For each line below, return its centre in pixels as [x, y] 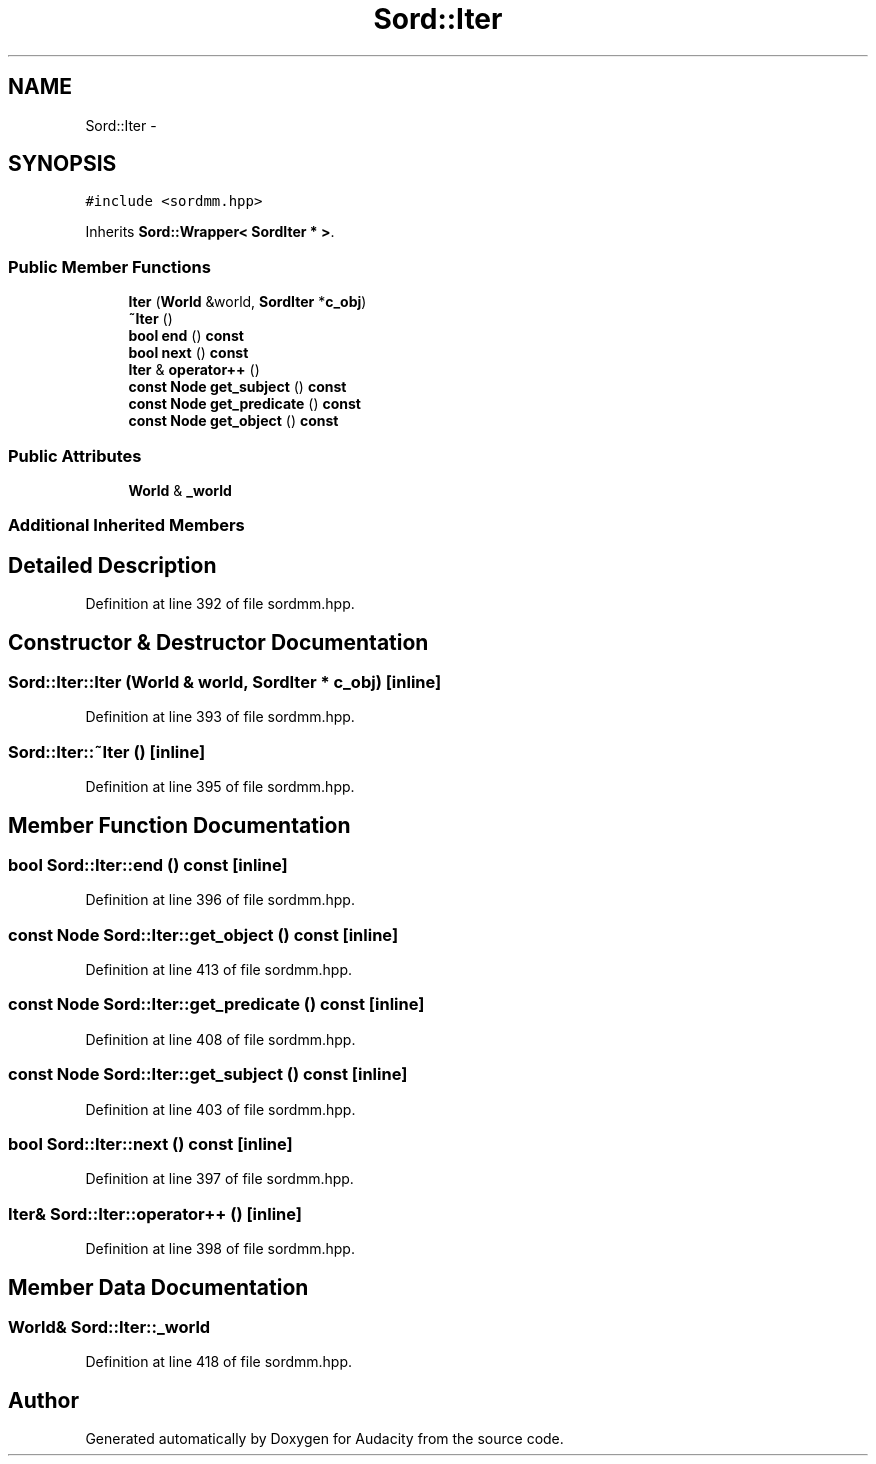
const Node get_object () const [233, 421]
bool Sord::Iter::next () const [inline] [150, 1143]
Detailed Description [112, 565]
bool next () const [188, 353]
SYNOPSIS [62, 164]
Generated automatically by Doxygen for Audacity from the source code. [324, 1439]
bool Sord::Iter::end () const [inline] [148, 864]
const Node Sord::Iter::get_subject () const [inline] [208, 1074]
